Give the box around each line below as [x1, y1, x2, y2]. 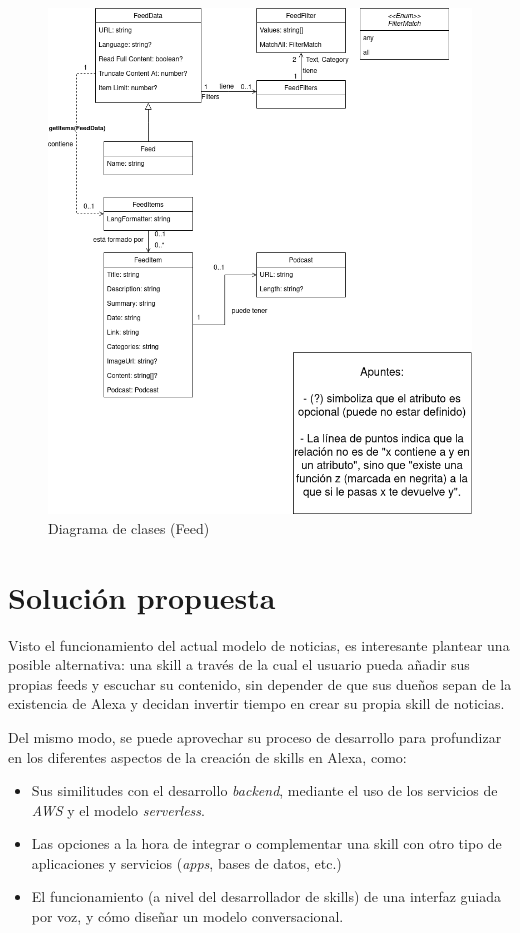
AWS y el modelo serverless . [31, 799, 205, 820]
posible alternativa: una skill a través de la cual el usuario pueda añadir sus [8, 654, 470, 675]
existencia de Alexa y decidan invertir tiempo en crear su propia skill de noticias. [8, 693, 505, 714]
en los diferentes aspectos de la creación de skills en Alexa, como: [8, 746, 407, 767]
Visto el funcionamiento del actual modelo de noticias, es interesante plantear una [8, 634, 510, 655]
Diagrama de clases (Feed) [48, 517, 210, 538]
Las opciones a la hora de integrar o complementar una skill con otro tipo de [31, 833, 502, 854]
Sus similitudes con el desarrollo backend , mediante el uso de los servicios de [31, 780, 498, 801]
